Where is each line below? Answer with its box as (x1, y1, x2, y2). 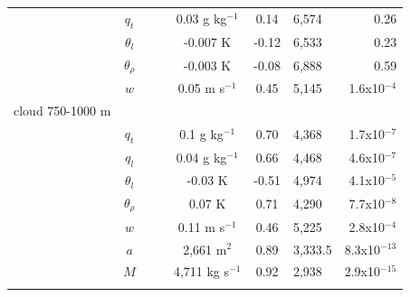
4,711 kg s (173, 262, 230, 281)
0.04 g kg (176, 147, 227, 166)
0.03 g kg (176, 9, 227, 28)
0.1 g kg (179, 124, 224, 143)
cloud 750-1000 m (14, 101, 111, 120)
